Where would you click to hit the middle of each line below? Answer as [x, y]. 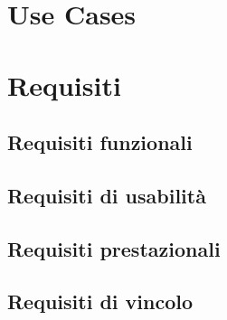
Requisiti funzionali [100, 142]
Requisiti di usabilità [107, 195]
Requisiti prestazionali [114, 248]
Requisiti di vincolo [100, 301]
